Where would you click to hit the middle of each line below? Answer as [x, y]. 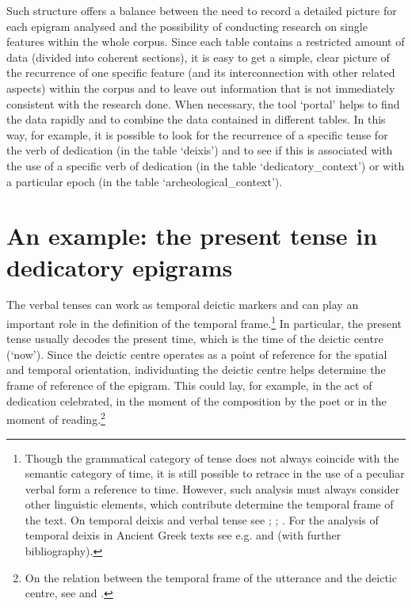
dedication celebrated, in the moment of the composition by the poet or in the [196, 400]
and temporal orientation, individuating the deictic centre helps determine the [196, 370]
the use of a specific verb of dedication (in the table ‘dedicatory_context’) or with [206, 165]
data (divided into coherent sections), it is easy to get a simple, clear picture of [198, 57]
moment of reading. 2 [56, 418]
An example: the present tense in [192, 236]
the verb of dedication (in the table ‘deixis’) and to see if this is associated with [200, 150]
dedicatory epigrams [120, 267]
